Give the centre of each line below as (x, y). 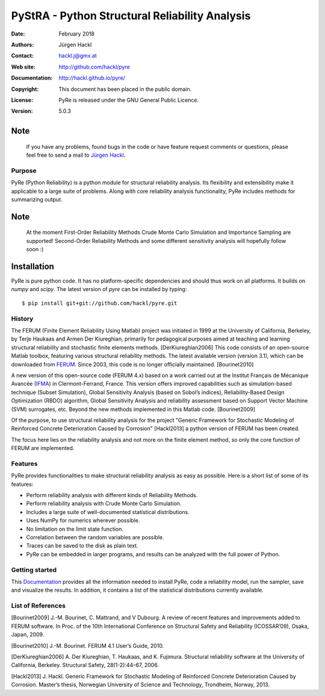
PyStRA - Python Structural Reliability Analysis (131, 16)
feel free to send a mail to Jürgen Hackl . (76, 155)
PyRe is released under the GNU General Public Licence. (129, 100)
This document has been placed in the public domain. (125, 89)
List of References (39, 606)
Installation (32, 266)
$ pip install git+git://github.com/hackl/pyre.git (100, 303)
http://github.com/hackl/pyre (94, 67)
